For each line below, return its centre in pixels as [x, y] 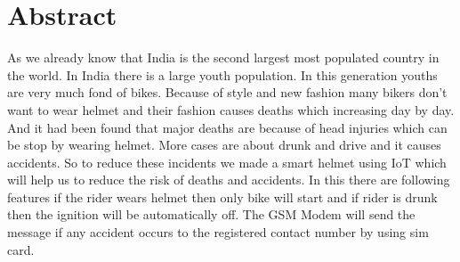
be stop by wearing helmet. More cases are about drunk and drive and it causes [224, 145]
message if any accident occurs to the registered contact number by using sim [218, 232]
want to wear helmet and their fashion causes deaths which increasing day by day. [231, 109]
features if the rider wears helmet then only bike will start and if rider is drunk [222, 196]
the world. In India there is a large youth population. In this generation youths [222, 74]
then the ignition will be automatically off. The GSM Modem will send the [211, 214]
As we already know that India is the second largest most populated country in [223, 57]
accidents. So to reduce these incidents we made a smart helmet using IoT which [227, 162]
